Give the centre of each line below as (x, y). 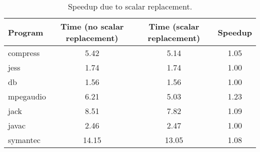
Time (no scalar (92, 26)
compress (24, 53)
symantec (24, 140)
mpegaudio (27, 96)
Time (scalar (174, 26)
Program (26, 32)
